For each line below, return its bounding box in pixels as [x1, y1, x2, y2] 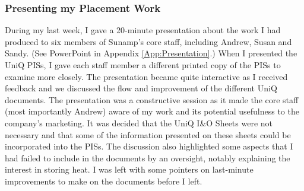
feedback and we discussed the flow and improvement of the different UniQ [5, 82, 277, 94]
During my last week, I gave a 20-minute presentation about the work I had [5, 24, 281, 36]
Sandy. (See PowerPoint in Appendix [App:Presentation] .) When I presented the [5, 47, 297, 59]
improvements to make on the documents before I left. [5, 174, 202, 187]
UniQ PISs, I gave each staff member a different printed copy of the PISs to [5, 59, 281, 71]
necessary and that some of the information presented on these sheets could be [5, 128, 291, 141]
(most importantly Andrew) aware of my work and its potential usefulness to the [5, 105, 299, 117]
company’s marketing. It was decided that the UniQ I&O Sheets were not [5, 116, 273, 129]
